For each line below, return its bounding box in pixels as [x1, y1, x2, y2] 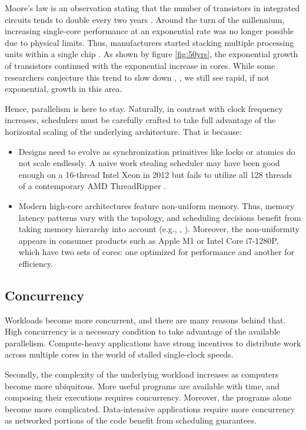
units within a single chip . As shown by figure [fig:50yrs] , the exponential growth [5, 48, 298, 60]
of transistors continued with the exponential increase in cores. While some [5, 59, 275, 71]
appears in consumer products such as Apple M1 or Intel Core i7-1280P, [18, 234, 279, 246]
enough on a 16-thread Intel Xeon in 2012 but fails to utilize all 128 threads [18, 168, 292, 180]
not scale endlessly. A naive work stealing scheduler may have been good [18, 157, 280, 169]
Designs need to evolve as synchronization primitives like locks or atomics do [18, 145, 295, 157]
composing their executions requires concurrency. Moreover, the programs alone [5, 391, 292, 403]
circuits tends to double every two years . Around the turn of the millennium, [5, 13, 285, 25]
